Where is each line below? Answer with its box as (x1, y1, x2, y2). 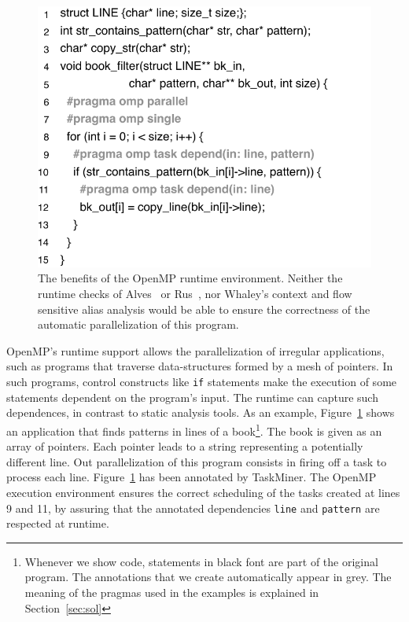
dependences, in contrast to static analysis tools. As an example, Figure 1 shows (6, 404, 395, 421)
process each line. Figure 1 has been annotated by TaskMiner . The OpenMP (6, 469, 377, 485)
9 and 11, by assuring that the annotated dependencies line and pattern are (6, 499, 380, 516)
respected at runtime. (6, 515, 109, 532)
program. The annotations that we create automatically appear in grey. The (24, 569, 392, 585)
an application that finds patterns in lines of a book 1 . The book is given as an (6, 420, 382, 439)
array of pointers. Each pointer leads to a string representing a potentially (6, 438, 363, 455)
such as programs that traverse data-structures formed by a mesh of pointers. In (6, 358, 393, 374)
